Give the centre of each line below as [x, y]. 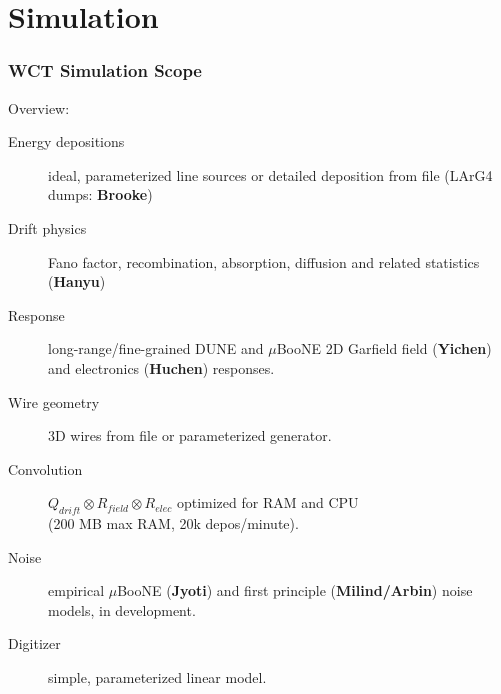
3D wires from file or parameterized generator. [190, 435]
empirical [76, 590]
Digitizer [34, 643]
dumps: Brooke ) [100, 194]
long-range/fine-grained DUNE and [156, 348]
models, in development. [122, 609]
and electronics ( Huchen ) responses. [161, 367]
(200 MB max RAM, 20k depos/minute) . [173, 523]
